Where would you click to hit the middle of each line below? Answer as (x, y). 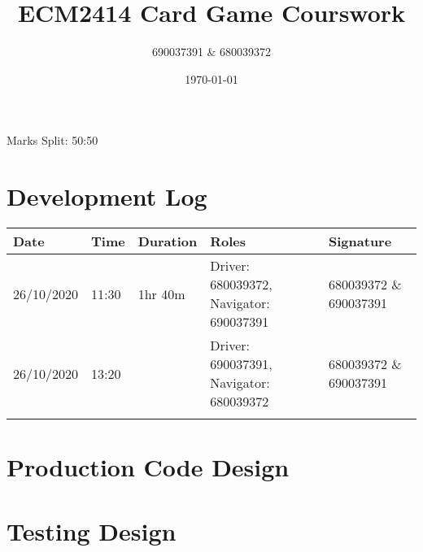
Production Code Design (148, 467)
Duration (168, 241)
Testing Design (92, 530)
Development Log (107, 196)
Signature (360, 241)
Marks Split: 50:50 (52, 140)
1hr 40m (161, 293)
